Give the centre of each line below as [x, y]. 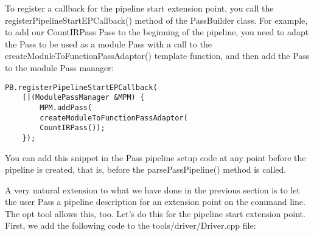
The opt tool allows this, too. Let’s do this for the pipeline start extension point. [155, 213]
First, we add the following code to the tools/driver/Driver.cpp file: [131, 225]
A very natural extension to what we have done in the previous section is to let [152, 189]
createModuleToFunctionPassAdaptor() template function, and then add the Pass [157, 56]
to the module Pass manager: [59, 67]
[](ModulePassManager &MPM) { [83, 98]
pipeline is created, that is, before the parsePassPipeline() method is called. [146, 169]
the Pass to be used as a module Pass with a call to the [108, 43]
